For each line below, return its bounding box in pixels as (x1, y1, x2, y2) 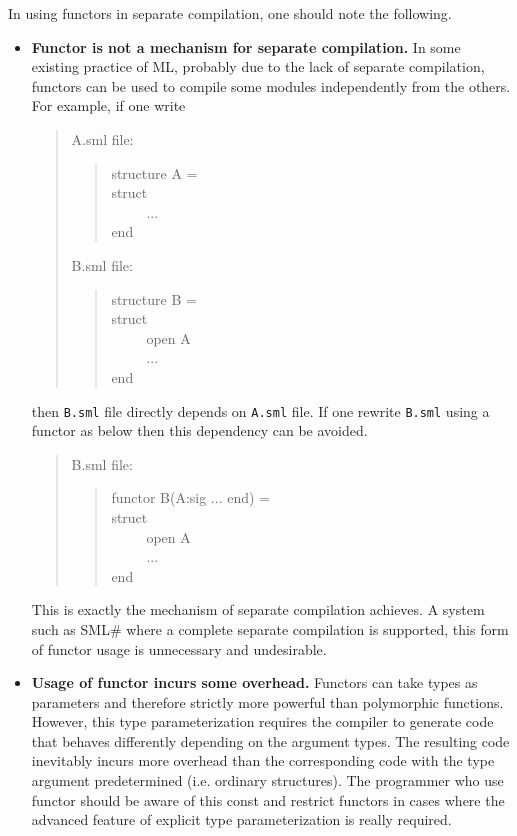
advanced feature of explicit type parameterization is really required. (31, 809, 452, 830)
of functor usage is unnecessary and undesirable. (31, 638, 327, 659)
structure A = (111, 162, 198, 183)
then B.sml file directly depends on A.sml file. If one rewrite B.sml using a (31, 400, 490, 421)
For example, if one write (31, 95, 186, 116)
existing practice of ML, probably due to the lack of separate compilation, (31, 56, 485, 77)
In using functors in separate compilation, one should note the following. (8, 3, 452, 23)
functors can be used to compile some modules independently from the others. (31, 75, 511, 96)
